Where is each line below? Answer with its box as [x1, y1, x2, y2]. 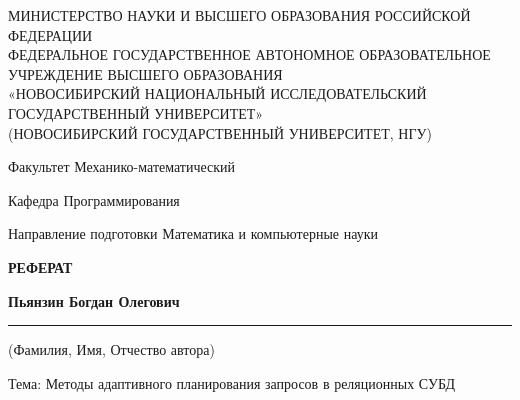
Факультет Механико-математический [8, 156, 236, 177]
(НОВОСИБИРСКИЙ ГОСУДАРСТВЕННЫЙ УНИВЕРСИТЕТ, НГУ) [8, 122, 432, 143]
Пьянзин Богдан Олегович [8, 290, 180, 311]
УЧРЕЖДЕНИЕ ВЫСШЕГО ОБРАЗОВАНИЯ [8, 63, 283, 84]
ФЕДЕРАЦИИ [8, 24, 93, 45]
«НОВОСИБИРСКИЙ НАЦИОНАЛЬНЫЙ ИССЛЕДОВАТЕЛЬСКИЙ [8, 83, 427, 104]
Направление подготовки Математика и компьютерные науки [8, 223, 378, 244]
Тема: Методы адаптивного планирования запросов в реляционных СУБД [8, 372, 455, 393]
